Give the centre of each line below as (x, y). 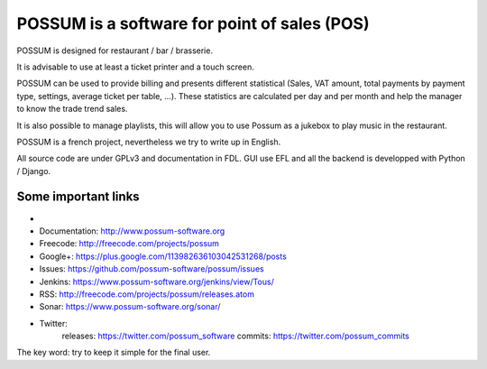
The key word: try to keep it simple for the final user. (114, 353)
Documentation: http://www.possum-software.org (132, 231)
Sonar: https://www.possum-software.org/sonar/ (130, 307)
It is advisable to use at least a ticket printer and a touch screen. (135, 67)
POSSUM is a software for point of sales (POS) (193, 23)
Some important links (78, 197)
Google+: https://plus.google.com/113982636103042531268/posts (163, 256)
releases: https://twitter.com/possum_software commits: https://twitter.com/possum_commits (235, 336)
